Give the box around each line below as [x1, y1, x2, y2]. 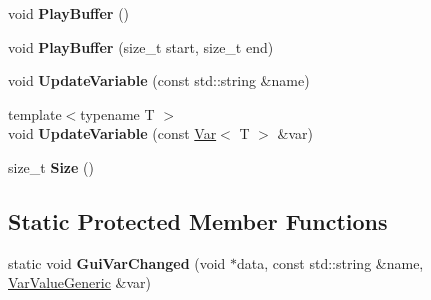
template [8, 103, 62, 124]
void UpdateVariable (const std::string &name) [8, 70, 310, 91]
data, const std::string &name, [237, 252, 424, 273]
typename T [80, 103, 155, 124]
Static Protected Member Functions [8, 205, 388, 236]
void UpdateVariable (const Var [8, 123, 217, 144]
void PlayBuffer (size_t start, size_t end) [8, 36, 274, 57]
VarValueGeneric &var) [8, 272, 151, 293]
